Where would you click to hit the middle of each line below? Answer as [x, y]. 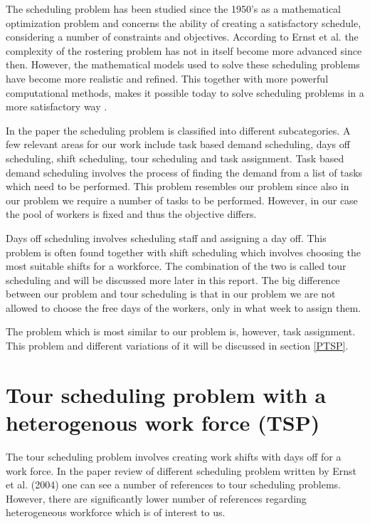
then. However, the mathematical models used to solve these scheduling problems [183, 64]
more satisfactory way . [57, 106]
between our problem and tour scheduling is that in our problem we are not [171, 294]
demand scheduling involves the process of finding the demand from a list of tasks [184, 172]
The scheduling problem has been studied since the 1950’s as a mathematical [174, 9]
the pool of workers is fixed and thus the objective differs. [131, 214]
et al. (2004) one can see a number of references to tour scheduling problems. [174, 484]
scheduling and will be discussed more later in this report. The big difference [173, 279]
